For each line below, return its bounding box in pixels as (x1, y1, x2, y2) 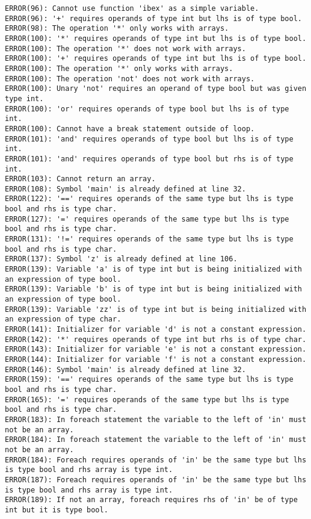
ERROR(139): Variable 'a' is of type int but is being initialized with (5, 265, 302, 274)
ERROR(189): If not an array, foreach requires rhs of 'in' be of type (5, 496, 298, 505)
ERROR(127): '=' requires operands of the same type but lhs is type (5, 214, 289, 223)
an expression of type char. (5, 315, 122, 324)
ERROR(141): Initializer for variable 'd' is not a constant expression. (5, 325, 307, 334)
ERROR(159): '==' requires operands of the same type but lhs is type (5, 375, 294, 384)
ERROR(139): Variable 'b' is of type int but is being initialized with (5, 285, 302, 294)
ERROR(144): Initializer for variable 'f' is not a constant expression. (5, 355, 307, 364)
